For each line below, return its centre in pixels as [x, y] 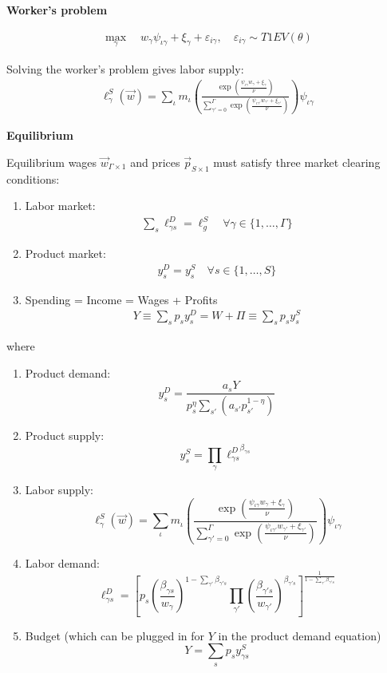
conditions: [33, 178]
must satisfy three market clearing [297, 162]
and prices [155, 162]
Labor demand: [62, 562]
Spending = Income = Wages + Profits [121, 299]
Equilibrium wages [52, 162]
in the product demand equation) [300, 635]
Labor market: [60, 206]
